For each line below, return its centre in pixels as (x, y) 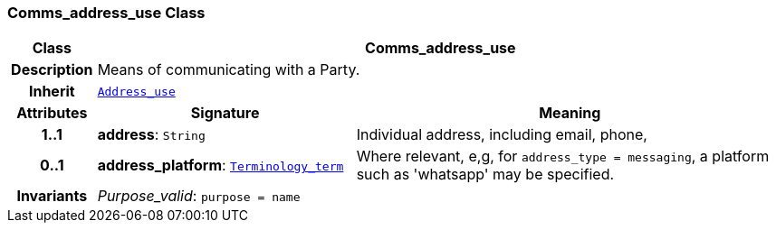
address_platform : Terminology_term (220, 166)
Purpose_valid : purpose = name (199, 196)
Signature (225, 113)
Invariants (52, 196)
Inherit (52, 92)
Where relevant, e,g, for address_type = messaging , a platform (563, 156)
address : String (151, 135)
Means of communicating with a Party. (229, 70)
